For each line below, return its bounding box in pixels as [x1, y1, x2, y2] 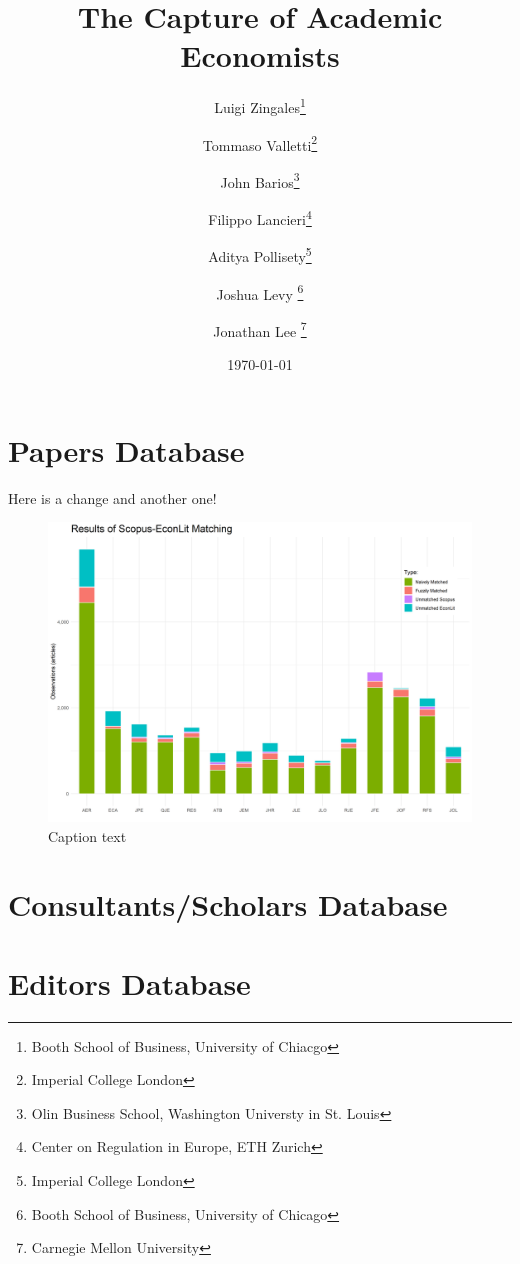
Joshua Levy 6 [216, 280, 304, 304]
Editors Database [8, 962, 251, 1003]
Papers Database [8, 429, 245, 470]
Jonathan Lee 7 [213, 317, 307, 341]
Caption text [48, 825, 127, 846]
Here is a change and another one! [8, 487, 217, 508]
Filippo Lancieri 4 [208, 206, 312, 229]
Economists [180, 35, 340, 76]
